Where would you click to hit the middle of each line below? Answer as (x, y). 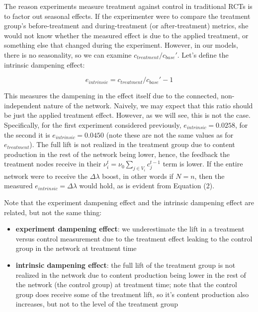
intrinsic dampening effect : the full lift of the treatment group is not (126, 265)
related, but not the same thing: (53, 212)
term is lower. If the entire (203, 164)
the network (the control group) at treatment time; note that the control (126, 284)
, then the (210, 176)
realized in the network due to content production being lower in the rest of (131, 274)
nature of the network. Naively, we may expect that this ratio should (148, 105)
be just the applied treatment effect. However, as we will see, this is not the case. (127, 115)
